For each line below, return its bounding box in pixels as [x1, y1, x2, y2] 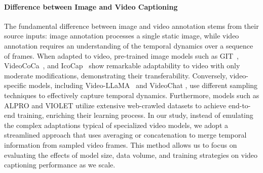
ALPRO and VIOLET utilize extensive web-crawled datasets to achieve [4, 100, 227, 110]
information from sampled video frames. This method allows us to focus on [4, 139, 237, 150]
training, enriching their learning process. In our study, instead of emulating [17, 110, 253, 120]
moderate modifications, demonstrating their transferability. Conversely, [4, 70, 228, 80]
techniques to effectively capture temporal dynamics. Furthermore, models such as [4, 90, 259, 100]
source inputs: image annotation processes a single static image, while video [4, 30, 239, 41]
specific [4, 80, 27, 91]
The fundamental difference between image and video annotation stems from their [4, 20, 259, 31]
